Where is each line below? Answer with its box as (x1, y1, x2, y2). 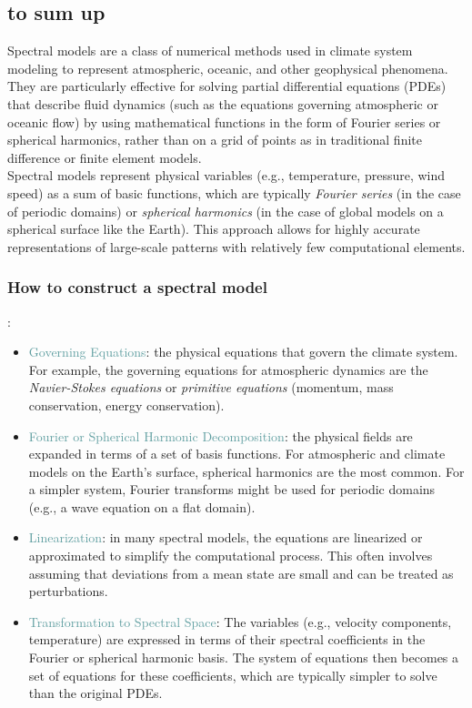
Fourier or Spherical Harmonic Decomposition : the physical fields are (28, 426, 413, 445)
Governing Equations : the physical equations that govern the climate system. (28, 342, 458, 361)
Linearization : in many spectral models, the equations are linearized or (28, 528, 423, 547)
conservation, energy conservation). (28, 395, 225, 414)
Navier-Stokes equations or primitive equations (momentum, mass (28, 378, 394, 397)
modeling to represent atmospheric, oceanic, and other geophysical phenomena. (7, 58, 448, 77)
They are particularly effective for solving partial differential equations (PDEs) (7, 76, 447, 96)
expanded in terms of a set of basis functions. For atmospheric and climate (28, 444, 446, 463)
